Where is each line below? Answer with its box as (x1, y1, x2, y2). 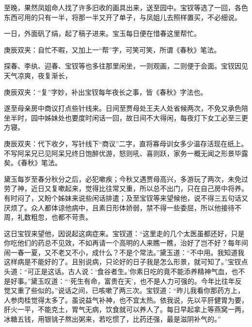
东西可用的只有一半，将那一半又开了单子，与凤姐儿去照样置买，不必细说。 (4, 12, 241, 22)
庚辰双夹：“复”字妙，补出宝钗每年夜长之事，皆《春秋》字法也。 (4, 86, 207, 97)
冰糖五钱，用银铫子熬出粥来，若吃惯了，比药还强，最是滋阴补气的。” (4, 314, 221, 324)
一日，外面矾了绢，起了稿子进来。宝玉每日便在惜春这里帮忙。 (4, 28, 201, 38)
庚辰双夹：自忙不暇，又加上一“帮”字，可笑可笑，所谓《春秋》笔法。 (4, 44, 221, 54)
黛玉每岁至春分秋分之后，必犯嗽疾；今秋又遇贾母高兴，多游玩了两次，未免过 (4, 173, 248, 184)
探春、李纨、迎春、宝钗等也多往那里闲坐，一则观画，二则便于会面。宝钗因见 (4, 61, 248, 71)
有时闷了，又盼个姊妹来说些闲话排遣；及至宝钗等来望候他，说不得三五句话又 (4, 192, 248, 203)
